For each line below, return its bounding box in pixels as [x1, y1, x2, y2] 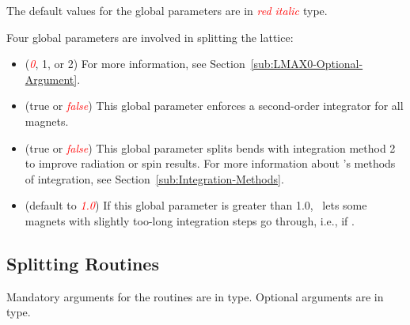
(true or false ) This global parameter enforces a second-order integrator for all [25, 97, 404, 114]
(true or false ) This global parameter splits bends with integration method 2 [25, 139, 396, 156]
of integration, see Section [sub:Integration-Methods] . [25, 170, 284, 187]
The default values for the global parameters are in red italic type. [6, 2, 328, 18]
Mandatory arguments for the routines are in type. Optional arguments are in [6, 288, 384, 304]
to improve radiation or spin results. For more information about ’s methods [25, 155, 396, 172]
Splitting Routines [6, 251, 159, 275]
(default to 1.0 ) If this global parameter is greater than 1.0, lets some [25, 197, 367, 214]
